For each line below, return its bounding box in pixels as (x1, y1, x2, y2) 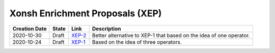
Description (92, 25, 121, 32)
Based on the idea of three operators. (92, 38, 182, 45)
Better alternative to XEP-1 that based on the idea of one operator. (92, 32, 250, 39)
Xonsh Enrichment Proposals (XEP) (9, 8, 162, 19)
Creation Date (12, 25, 47, 32)
